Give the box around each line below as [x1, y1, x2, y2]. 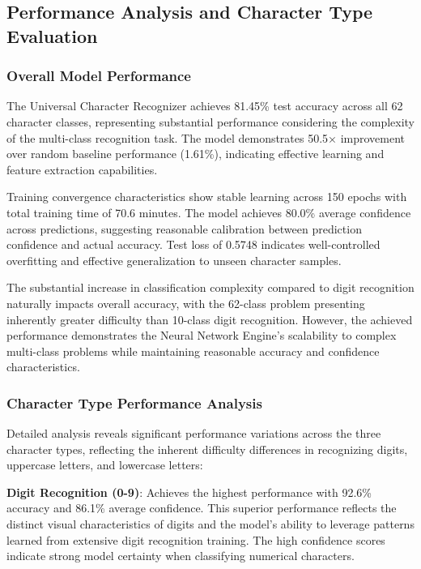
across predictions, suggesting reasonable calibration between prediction [6, 220, 362, 237]
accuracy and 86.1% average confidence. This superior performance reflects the [6, 499, 397, 516]
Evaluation [6, 23, 98, 48]
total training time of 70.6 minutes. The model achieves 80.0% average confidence [6, 203, 411, 220]
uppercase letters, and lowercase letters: [6, 456, 203, 473]
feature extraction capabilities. [6, 160, 158, 178]
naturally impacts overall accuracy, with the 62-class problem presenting [6, 294, 365, 311]
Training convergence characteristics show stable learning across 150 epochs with [6, 188, 407, 205]
